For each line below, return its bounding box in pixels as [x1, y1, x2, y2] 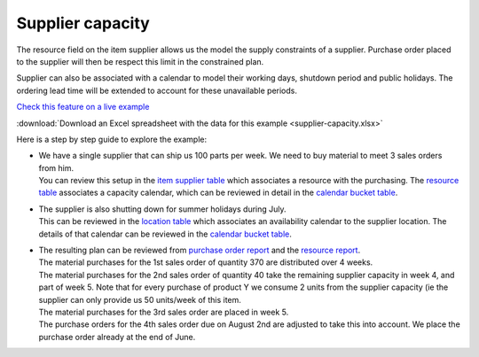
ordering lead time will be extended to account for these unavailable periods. [16, 85, 297, 96]
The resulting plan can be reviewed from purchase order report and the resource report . [38, 244, 361, 256]
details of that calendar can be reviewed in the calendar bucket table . [38, 229, 293, 239]
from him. [38, 162, 75, 173]
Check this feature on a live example [16, 102, 150, 113]
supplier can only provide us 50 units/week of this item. [38, 294, 241, 305]
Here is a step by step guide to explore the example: [16, 134, 208, 144]
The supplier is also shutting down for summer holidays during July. [38, 204, 287, 214]
